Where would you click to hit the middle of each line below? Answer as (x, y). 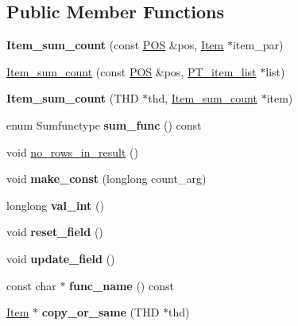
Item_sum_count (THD (73, 98)
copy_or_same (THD (101, 312)
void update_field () (61, 258)
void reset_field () (55, 232)
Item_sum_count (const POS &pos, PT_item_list (132, 71)
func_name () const (122, 285)
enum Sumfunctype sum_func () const (104, 124)
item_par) (258, 45)
